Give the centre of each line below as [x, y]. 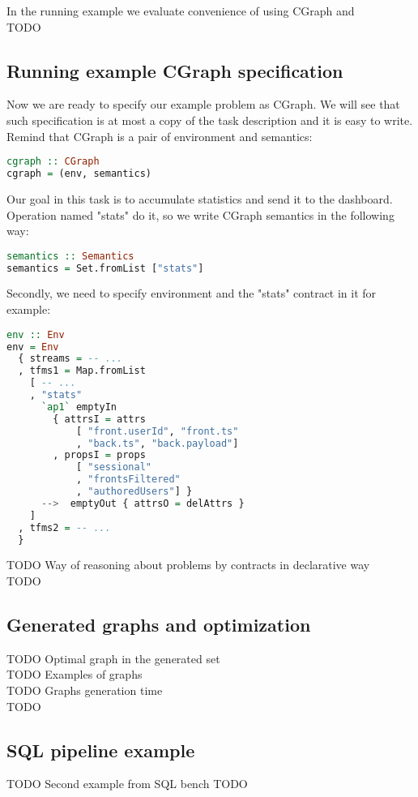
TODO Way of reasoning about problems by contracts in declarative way [188, 565]
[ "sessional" [113, 467]
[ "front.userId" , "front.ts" [157, 431]
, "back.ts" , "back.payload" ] [157, 443]
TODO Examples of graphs [75, 674]
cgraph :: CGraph [53, 162]
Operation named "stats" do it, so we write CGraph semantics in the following [200, 214]
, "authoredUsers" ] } [134, 492]
